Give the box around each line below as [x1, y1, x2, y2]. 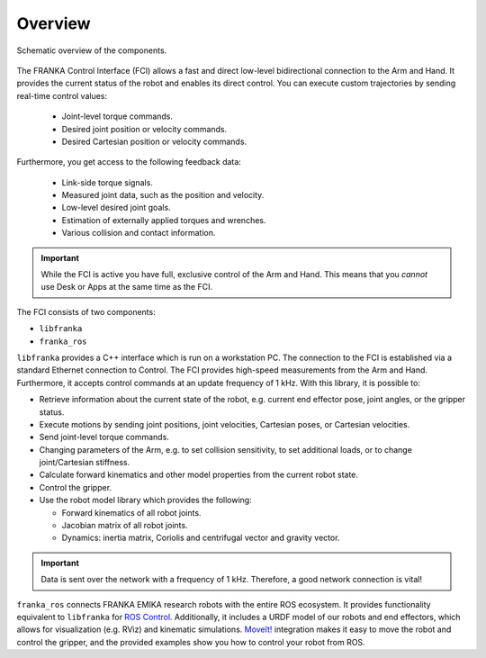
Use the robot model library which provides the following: [39, 495, 252, 506]
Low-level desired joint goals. [61, 203, 171, 213]
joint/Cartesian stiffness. [39, 457, 130, 468]
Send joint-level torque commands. [39, 432, 170, 443]
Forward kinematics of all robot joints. [61, 507, 202, 518]
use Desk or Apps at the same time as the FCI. [40, 282, 213, 293]
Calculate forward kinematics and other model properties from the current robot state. [39, 469, 359, 481]
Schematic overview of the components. [16, 45, 167, 56]
